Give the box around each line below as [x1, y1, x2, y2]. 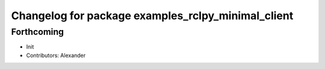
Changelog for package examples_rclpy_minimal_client [11, 9, 294, 22]
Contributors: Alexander [26, 52, 86, 59]
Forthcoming [11, 26, 64, 37]
